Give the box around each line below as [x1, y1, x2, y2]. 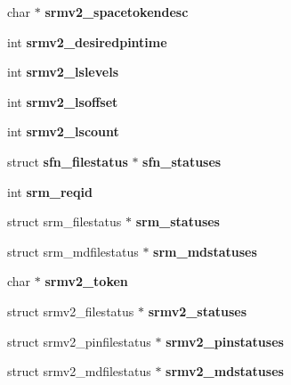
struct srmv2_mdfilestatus [7, 362, 151, 381]
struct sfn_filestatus [7, 152, 128, 170]
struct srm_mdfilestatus [7, 242, 139, 260]
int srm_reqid [7, 182, 93, 201]
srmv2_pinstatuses [166, 332, 284, 350]
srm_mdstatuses [153, 242, 257, 260]
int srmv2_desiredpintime [7, 32, 167, 51]
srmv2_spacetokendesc [44, 3, 189, 20]
